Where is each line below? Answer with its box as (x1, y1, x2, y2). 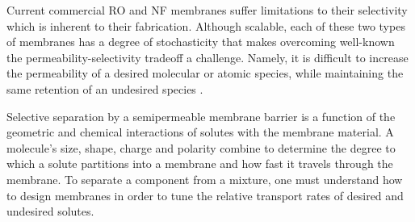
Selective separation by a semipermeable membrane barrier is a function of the (6, 107, 396, 124)
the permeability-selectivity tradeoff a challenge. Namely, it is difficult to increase (6, 48, 409, 65)
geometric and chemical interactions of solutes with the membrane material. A (6, 124, 394, 140)
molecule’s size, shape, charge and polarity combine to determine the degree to (6, 139, 396, 156)
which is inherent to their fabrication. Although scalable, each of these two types (6, 17, 405, 34)
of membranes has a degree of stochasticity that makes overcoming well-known (6, 33, 395, 50)
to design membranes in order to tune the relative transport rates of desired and (6, 186, 404, 203)
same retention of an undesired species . (6, 80, 203, 97)
